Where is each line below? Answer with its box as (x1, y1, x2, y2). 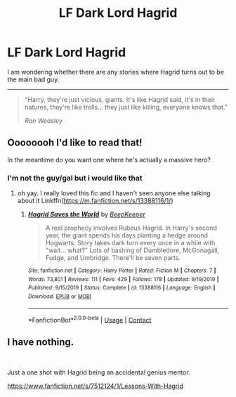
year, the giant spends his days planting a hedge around (45, 231, 209, 240)
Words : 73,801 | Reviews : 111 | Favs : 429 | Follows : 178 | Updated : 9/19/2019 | (27, 275, 219, 282)
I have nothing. (7, 336, 74, 348)
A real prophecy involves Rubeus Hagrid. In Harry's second (45, 223, 218, 233)
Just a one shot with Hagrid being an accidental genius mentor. (7, 368, 191, 377)
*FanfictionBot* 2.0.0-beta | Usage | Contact (27, 314, 152, 324)
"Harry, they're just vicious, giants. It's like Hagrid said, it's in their (24, 95, 216, 103)
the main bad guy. (7, 75, 60, 84)
